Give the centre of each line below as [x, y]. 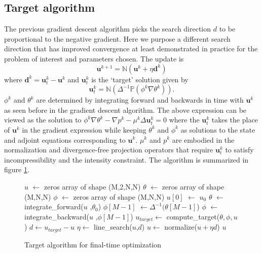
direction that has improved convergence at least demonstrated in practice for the [131, 49]
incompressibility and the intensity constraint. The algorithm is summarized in [126, 159]
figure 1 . [17, 169]
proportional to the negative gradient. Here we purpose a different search [117, 38]
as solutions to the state [218, 129]
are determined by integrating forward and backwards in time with [140, 100]
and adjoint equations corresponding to [65, 139]
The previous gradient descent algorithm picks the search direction [108, 29]
